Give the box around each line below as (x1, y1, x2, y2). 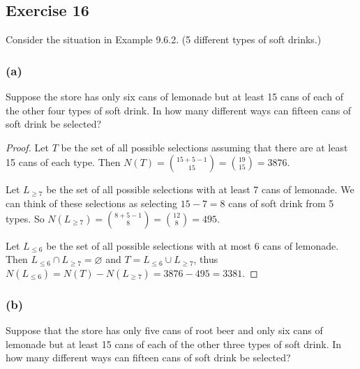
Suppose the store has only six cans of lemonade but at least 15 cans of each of (6, 89, 343, 104)
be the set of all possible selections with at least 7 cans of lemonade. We (46, 182, 354, 197)
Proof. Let (6, 140, 49, 154)
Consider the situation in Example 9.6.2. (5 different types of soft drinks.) (6, 32, 322, 47)
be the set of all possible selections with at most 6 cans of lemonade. (46, 238, 339, 253)
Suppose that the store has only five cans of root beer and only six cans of (6, 322, 323, 337)
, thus (193, 252, 218, 266)
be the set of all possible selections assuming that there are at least (61, 140, 348, 154)
